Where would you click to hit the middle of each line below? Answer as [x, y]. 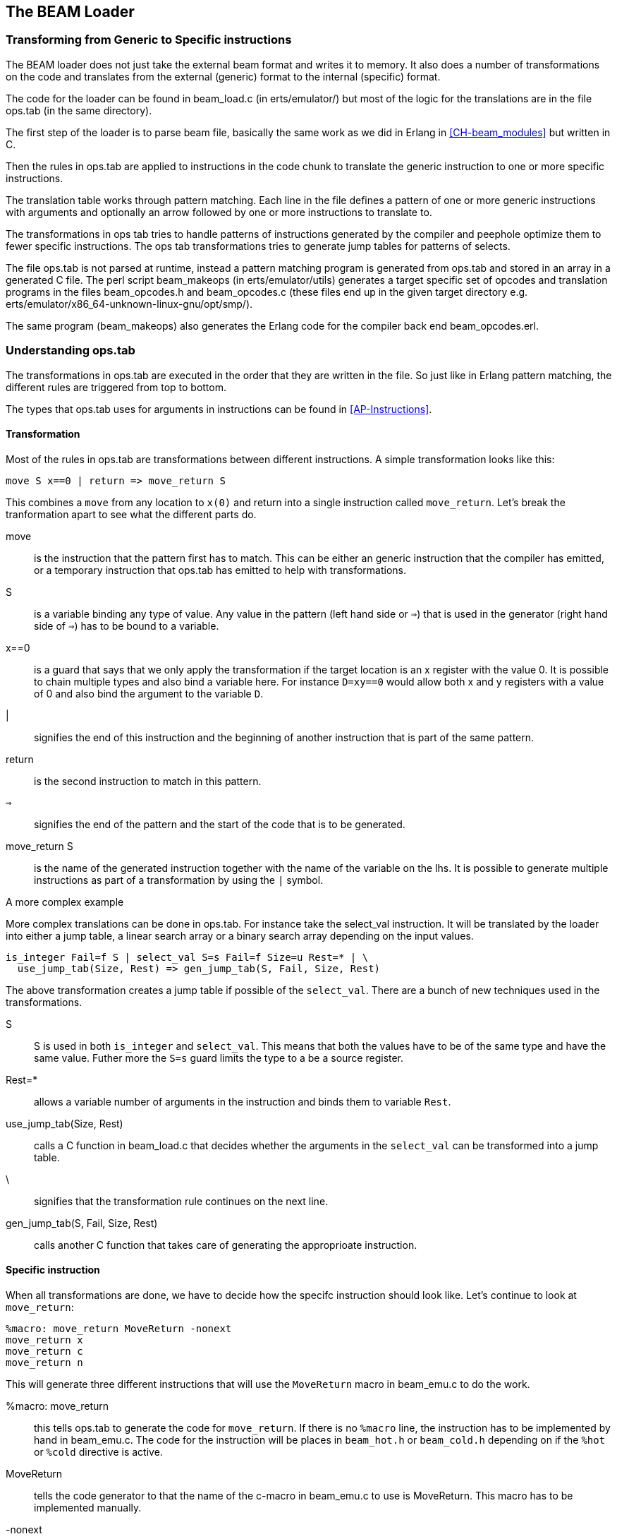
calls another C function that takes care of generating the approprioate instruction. [226, 1245]
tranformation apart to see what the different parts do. [131, 514]
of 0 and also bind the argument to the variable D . [149, 693]
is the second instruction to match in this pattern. [148, 781]
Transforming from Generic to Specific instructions [149, 40]
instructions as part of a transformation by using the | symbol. [179, 880]
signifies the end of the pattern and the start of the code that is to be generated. [220, 824]
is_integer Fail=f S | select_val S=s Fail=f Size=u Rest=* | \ [187, 957]
